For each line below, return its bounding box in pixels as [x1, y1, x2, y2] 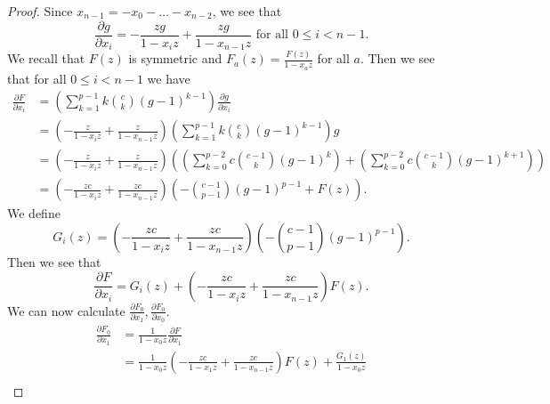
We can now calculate [7, 301, 125, 319]
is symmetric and [128, 49, 222, 68]
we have [147, 69, 190, 87]
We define [7, 204, 61, 222]
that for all [7, 69, 67, 87]
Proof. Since [7, 2, 73, 20]
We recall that [7, 49, 85, 68]
